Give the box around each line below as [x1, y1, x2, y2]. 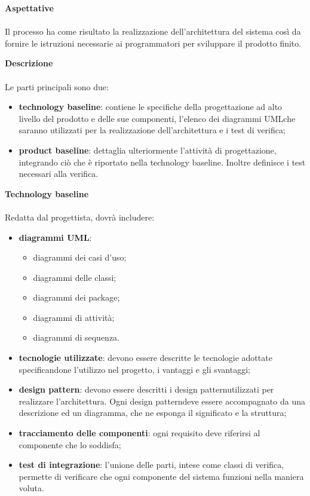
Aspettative [5, 2, 54, 14]
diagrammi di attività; [33, 311, 115, 323]
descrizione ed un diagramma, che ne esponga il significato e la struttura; [19, 406, 287, 419]
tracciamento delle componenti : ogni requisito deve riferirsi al [19, 427, 260, 439]
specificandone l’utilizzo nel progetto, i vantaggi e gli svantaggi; [19, 363, 250, 375]
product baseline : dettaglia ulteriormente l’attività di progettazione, [19, 143, 277, 156]
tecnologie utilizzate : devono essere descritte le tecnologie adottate [19, 351, 272, 364]
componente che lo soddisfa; [19, 438, 121, 451]
